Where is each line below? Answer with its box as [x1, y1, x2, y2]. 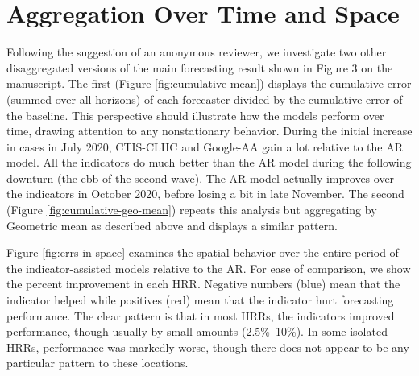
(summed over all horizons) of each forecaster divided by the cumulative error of [6, 90, 403, 107]
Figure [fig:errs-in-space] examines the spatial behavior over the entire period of [6, 244, 399, 261]
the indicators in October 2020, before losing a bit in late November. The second [6, 185, 404, 202]
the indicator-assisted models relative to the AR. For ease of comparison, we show [6, 259, 411, 276]
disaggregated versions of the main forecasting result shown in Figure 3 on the [6, 59, 393, 76]
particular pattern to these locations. [6, 354, 189, 371]
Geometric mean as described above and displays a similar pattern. [6, 217, 338, 233]
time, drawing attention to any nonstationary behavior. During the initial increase [6, 122, 413, 139]
